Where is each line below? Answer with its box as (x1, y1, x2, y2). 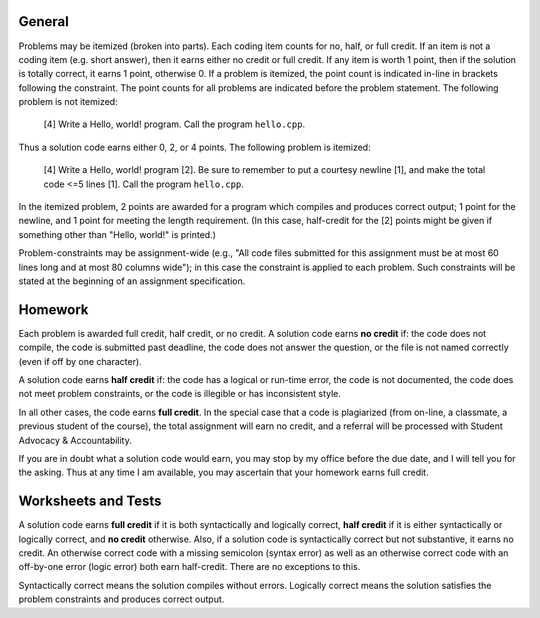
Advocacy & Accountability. (18, 434, 132, 446)
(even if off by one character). (18, 355, 142, 367)
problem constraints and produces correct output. (18, 593, 225, 605)
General (18, 13, 70, 30)
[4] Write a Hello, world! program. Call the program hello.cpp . (43, 118, 305, 130)
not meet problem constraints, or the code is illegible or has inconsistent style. (18, 388, 342, 400)
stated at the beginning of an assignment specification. (18, 275, 246, 287)
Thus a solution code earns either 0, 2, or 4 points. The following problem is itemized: (18, 141, 371, 153)
